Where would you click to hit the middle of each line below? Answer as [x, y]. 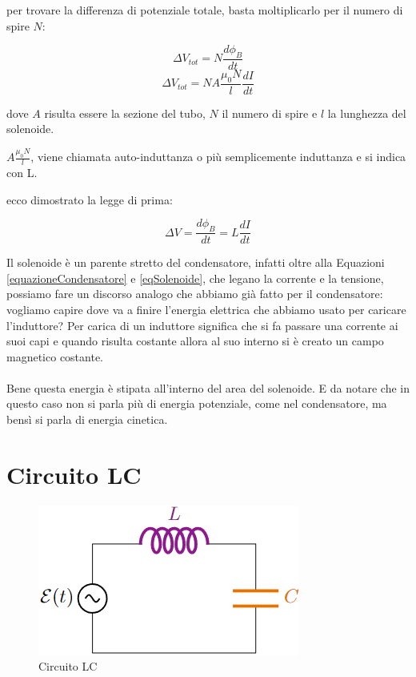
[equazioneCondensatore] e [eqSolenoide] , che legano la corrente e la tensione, [195, 278]
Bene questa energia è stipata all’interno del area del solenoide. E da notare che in [208, 387]
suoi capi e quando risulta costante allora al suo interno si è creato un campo [195, 341]
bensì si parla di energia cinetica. [87, 419]
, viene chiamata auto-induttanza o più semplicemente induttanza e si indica [218, 157]
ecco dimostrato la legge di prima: [90, 199]
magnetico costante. [55, 356]
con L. [22, 173]
